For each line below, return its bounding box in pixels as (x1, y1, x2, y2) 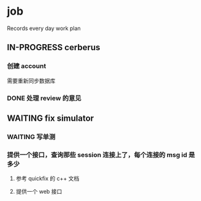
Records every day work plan (7, 25, 82, 32)
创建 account (7, 62, 47, 70)
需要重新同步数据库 (7, 77, 56, 84)
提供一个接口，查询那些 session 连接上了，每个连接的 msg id (7, 150, 188, 159)
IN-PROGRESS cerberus (7, 42, 100, 53)
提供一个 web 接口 (15, 188, 63, 195)
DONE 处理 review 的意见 (7, 94, 82, 102)
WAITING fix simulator (7, 113, 94, 123)
